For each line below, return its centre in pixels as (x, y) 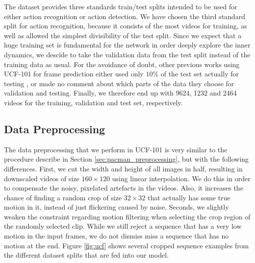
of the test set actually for (200, 74)
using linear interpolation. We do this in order (181, 178)
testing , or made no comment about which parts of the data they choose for (119, 83)
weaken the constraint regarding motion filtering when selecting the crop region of (127, 216)
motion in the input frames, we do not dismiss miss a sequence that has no (116, 236)
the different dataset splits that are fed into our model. (86, 255)
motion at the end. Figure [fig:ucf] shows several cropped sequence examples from (127, 245)
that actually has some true (189, 197)
